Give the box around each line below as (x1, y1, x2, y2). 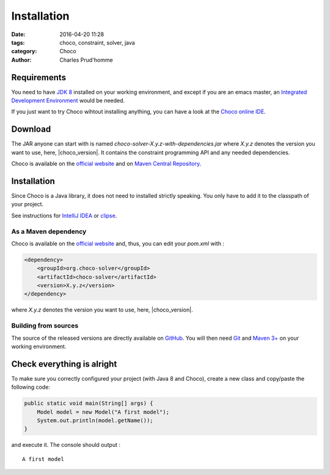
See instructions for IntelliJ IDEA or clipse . (11, 212, 117, 219)
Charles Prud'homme (59, 56, 113, 64)
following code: (11, 383, 50, 391)
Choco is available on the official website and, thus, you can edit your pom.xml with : (11, 239, 224, 247)
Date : (11, 31, 26, 38)
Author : (11, 56, 32, 64)
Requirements (11, 72, 67, 83)
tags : (11, 39, 25, 46)
